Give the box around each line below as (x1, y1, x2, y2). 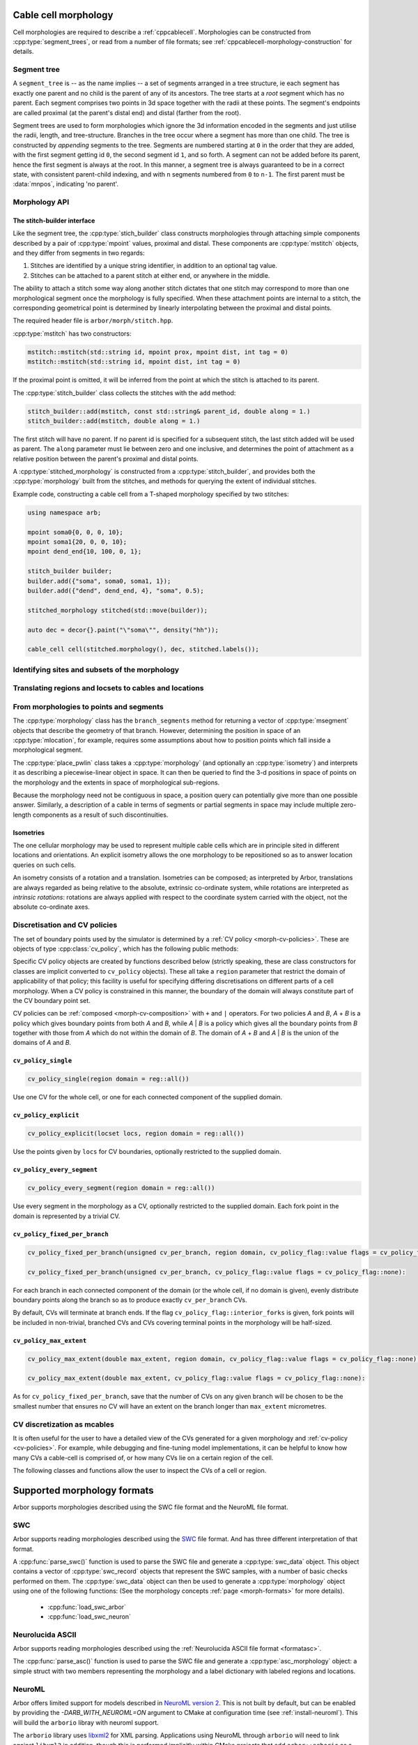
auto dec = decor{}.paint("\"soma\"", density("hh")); (27, 625, 219, 634)
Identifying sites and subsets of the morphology (13, 664, 180, 674)
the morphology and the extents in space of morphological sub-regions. (13, 778, 220, 787)
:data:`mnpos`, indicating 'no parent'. (13, 180, 118, 188)
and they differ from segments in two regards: (13, 248, 145, 258)
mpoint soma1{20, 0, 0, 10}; (27, 538, 127, 546)
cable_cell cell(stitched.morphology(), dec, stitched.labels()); (27, 646, 259, 653)
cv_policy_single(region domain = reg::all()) (27, 1075, 189, 1083)
